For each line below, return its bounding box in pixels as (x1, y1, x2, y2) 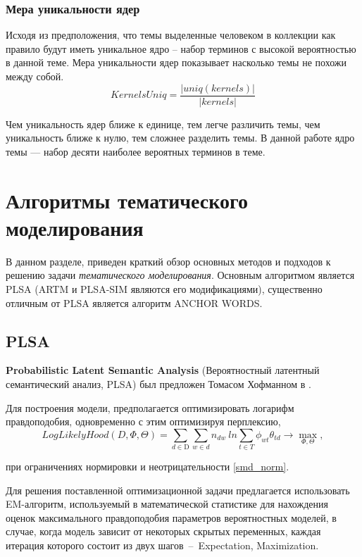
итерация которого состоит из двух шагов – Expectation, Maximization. (6, 538, 319, 552)
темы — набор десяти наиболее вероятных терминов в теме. (6, 144, 266, 158)
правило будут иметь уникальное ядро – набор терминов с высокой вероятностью (6, 41, 356, 56)
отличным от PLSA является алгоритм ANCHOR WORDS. (6, 295, 263, 310)
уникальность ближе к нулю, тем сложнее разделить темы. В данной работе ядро (6, 130, 355, 145)
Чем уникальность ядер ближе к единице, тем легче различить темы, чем (6, 116, 320, 131)
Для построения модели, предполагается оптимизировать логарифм (6, 400, 294, 415)
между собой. (6, 69, 64, 83)
